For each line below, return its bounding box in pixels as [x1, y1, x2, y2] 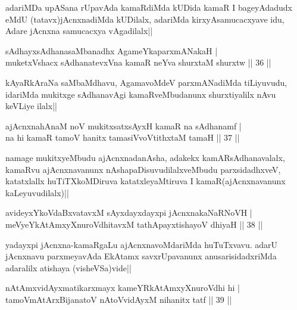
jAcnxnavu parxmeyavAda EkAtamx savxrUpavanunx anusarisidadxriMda [5, 250, 277, 262]
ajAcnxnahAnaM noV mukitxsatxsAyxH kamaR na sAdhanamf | [5, 119, 242, 132]
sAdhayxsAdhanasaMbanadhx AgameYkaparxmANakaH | [5, 44, 218, 57]
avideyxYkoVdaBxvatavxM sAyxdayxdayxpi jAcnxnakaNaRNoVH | [5, 206, 252, 219]
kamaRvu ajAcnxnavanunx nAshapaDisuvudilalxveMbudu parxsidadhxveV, [5, 163, 281, 175]
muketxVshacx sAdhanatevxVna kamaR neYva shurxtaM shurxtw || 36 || [5, 56, 271, 69]
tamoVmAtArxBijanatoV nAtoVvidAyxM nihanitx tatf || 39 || [5, 293, 232, 305]
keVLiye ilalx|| [5, 100, 57, 112]
